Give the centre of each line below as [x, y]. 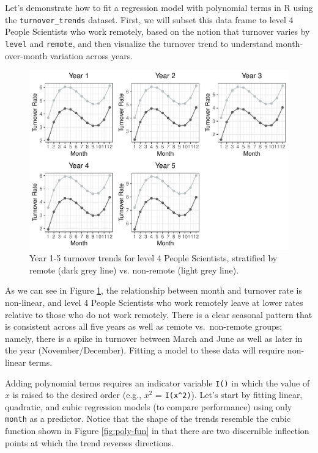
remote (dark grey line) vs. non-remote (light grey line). [134, 270]
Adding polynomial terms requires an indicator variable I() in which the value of [157, 382]
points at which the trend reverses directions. [90, 442]
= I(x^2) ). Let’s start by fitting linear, [229, 395]
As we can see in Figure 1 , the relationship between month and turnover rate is [154, 290]
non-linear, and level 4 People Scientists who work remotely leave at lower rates [154, 302]
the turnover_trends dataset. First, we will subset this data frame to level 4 [149, 19]
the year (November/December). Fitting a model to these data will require [145, 350]
